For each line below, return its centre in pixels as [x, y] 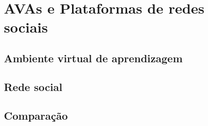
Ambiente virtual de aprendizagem [93, 58]
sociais [26, 27]
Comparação [36, 115]
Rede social [33, 86]
